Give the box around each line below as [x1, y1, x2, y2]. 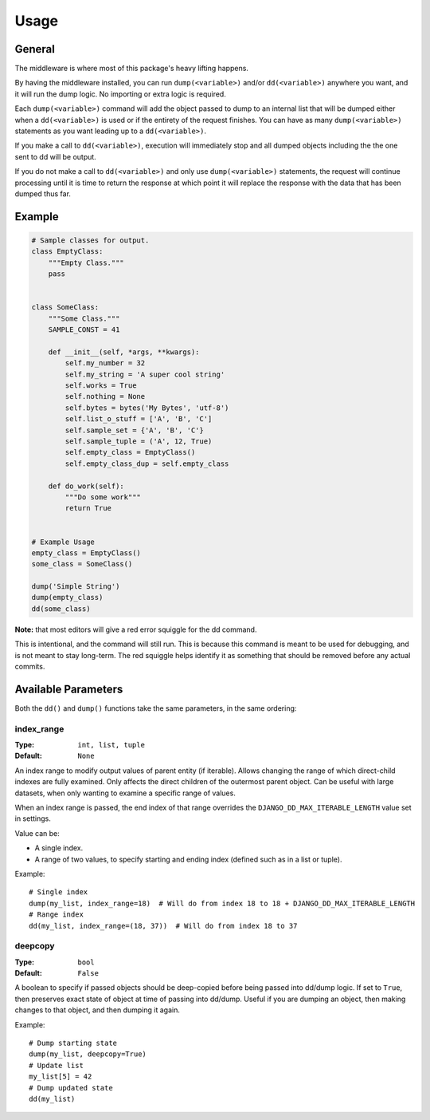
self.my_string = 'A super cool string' [64, 369, 225, 379]
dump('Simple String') [31, 582, 120, 591]
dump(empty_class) [31, 593, 104, 602]
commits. [14, 662, 45, 672]
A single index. [34, 843, 84, 853]
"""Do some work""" [64, 492, 141, 502]
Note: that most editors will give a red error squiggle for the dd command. [14, 625, 257, 634]
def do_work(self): [48, 481, 125, 491]
